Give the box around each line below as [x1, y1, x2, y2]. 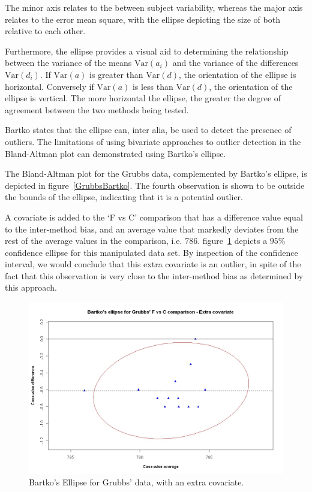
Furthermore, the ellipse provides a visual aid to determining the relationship [5, 44, 289, 57]
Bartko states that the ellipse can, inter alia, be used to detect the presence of [5, 123, 292, 136]
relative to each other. [5, 25, 86, 37]
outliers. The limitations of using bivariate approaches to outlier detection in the [5, 135, 301, 147]
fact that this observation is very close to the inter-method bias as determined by [5, 269, 304, 282]
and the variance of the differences [172, 56, 299, 69]
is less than [132, 80, 173, 92]
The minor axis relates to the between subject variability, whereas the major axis [5, 1, 303, 13]
